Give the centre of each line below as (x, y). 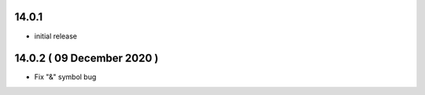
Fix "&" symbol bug (65, 77)
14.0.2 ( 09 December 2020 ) (87, 58)
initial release (56, 36)
